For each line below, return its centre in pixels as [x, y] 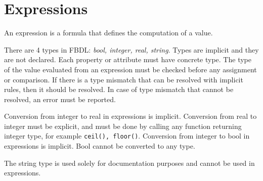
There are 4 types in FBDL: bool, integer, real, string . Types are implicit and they [131, 49]
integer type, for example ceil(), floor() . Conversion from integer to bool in [127, 136]
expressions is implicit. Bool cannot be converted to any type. [100, 146]
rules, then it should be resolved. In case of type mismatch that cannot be [119, 89]
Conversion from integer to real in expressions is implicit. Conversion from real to [130, 116]
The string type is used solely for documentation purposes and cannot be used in [129, 163]
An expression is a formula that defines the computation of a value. [108, 33]
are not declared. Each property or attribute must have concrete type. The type [128, 59]
